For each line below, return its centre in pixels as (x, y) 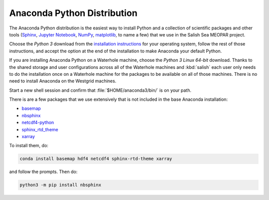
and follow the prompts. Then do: (43, 172)
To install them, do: (29, 146)
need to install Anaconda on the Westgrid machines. (63, 81)
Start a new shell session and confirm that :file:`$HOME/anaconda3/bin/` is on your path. (100, 90)
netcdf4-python (38, 123)
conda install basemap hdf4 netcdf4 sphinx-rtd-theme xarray (96, 159)
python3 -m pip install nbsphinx (61, 185)
